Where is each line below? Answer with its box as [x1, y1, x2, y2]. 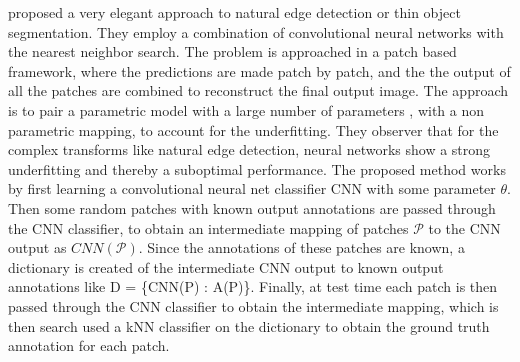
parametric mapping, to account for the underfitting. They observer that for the [8, 119, 499, 140]
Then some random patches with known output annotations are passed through [8, 197, 496, 218]
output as [8, 237, 67, 258]
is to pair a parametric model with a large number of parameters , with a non [8, 99, 485, 120]
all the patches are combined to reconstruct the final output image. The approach [8, 80, 509, 101]
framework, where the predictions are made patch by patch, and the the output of [8, 60, 511, 81]
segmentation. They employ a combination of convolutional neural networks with [8, 21, 504, 42]
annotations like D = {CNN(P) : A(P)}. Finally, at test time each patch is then [8, 276, 498, 297]
